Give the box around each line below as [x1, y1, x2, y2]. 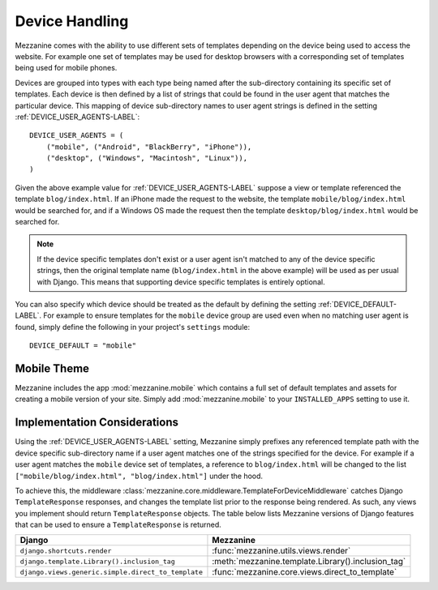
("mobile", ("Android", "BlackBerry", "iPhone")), [45, 142, 252, 152]
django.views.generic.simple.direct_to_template [19, 567, 203, 576]
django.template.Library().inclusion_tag [19, 557, 175, 566]
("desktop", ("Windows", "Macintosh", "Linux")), [45, 154, 247, 163]
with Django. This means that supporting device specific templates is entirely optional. [36, 276, 325, 287]
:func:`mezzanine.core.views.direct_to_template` [212, 566, 397, 578]
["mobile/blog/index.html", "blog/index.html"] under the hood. [15, 471, 264, 481]
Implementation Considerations [15, 416, 178, 430]
